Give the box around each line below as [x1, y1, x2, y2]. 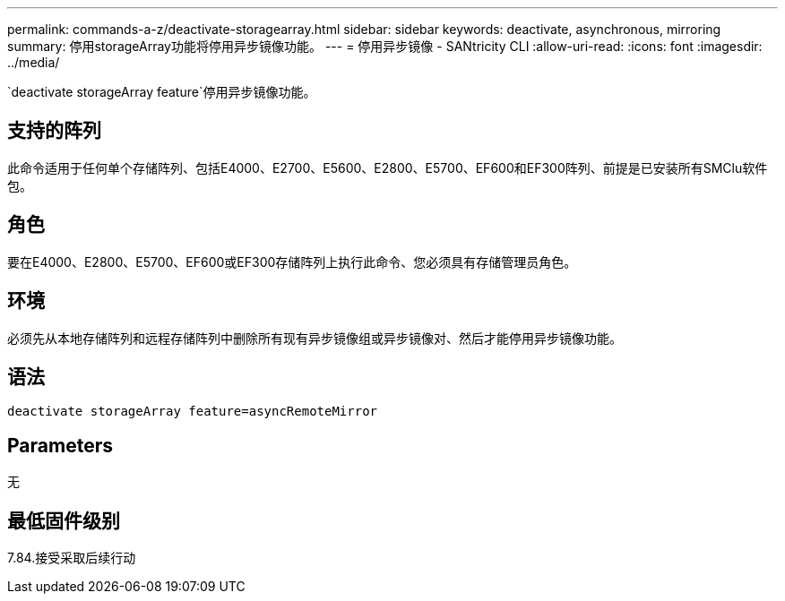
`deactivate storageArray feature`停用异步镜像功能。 [7, 84, 316, 99]
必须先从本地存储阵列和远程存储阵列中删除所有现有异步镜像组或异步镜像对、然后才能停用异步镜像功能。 [7, 330, 622, 346]
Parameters [7, 434, 113, 457]
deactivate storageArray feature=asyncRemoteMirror [7, 404, 378, 419]
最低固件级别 [7, 509, 120, 532]
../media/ [7, 55, 60, 70]
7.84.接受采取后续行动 [7, 550, 136, 566]
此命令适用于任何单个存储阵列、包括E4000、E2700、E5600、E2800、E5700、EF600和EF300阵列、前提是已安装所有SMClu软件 [7, 159, 768, 176]
